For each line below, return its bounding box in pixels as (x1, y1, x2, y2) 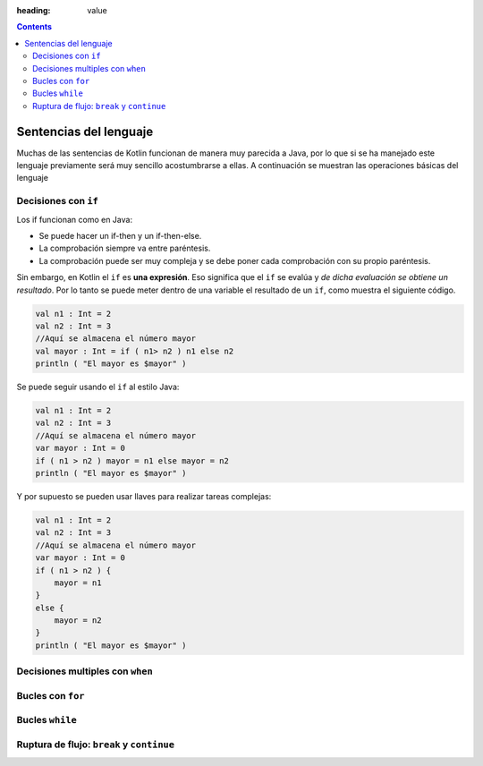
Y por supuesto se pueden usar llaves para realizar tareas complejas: (16, 490, 272, 501)
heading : (16, 5, 51, 15)
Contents (16, 21, 53, 32)
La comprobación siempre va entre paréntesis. (38, 243, 211, 254)
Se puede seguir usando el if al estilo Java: (16, 381, 180, 393)
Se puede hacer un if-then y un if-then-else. (38, 230, 202, 241)
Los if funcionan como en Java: (16, 214, 133, 225)
